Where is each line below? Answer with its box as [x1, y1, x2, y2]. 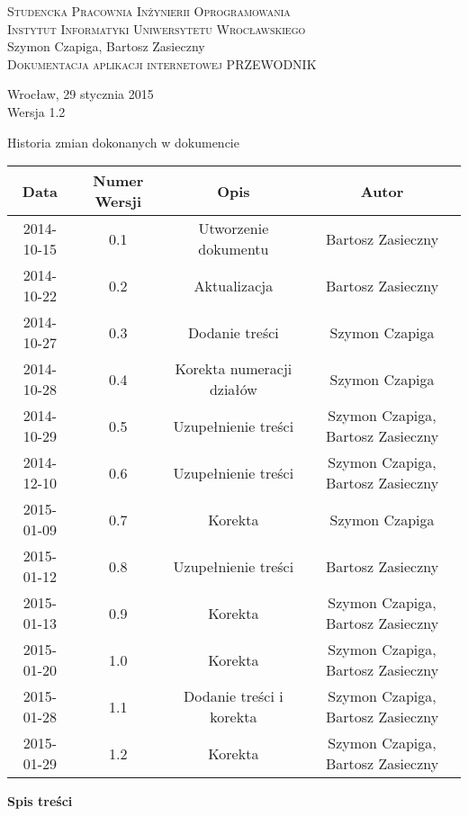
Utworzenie [198, 218, 269, 239]
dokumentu [198, 238, 269, 260]
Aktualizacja [193, 274, 274, 296]
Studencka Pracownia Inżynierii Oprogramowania [7, 2, 291, 20]
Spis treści [7, 792, 73, 811]
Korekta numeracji [175, 358, 292, 380]
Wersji [94, 191, 142, 212]
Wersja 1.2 [7, 102, 66, 121]
